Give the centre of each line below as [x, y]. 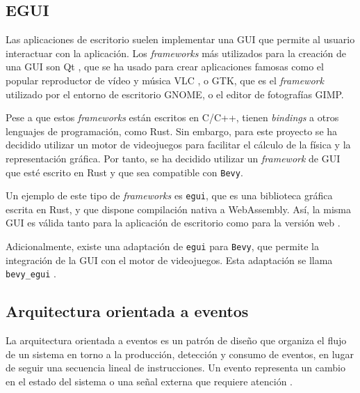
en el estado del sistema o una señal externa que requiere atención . [149, 381]
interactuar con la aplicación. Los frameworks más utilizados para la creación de [176, 53]
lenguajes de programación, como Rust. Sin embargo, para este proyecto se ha [172, 131]
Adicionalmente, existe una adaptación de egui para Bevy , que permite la [163, 246]
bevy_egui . [31, 273]
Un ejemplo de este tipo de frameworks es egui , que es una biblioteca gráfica [169, 195]
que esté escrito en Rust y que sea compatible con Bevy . [124, 172]
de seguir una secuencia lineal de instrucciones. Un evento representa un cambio [175, 368]
